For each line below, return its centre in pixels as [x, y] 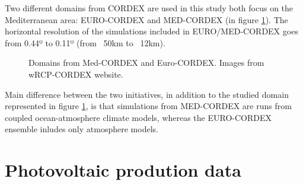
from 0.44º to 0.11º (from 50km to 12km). [85, 42]
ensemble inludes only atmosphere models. [82, 129]
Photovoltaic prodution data [123, 170]
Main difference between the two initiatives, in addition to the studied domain [147, 94]
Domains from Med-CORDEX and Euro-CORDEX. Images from [146, 63]
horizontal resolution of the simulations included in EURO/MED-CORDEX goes [151, 31]
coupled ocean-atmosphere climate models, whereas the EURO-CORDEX [138, 117]
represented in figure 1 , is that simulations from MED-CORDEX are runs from [148, 106]
